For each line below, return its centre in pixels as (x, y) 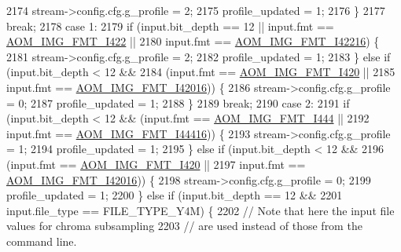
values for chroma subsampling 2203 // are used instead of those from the (184, 226)
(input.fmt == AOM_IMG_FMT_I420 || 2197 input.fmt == (156, 164)
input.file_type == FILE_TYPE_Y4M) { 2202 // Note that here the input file (200, 210)
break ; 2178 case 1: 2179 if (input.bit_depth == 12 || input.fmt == (170, 26)
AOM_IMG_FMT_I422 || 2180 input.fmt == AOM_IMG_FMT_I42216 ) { (193, 41)
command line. (42, 241)
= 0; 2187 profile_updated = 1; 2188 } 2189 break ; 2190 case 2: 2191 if (178, 102)
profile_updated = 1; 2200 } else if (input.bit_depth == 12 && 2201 (175, 195)
